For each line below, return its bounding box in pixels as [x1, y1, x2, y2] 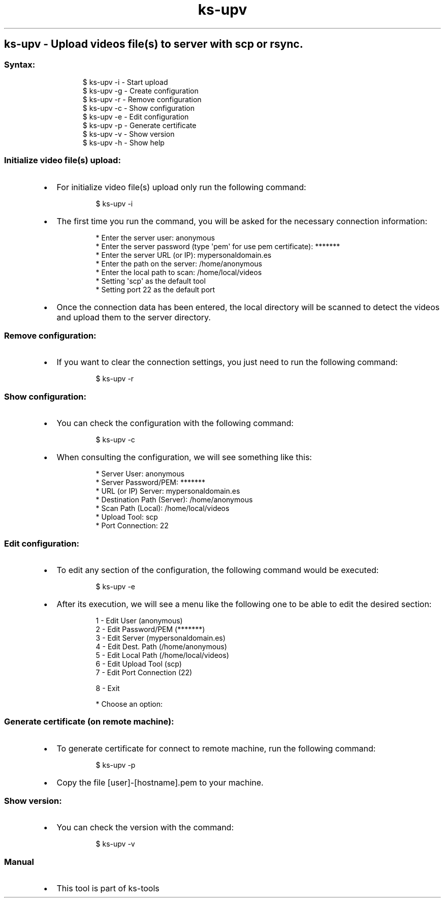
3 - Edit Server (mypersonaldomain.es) [96, 633, 226, 642]
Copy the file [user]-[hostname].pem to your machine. [56, 777, 264, 788]
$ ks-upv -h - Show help [82, 138, 165, 147]
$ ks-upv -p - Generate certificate [82, 121, 197, 130]
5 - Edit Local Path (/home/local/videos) [96, 650, 229, 659]
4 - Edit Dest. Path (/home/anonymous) [96, 642, 227, 651]
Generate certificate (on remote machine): [4, 716, 174, 727]
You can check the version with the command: [56, 822, 234, 833]
